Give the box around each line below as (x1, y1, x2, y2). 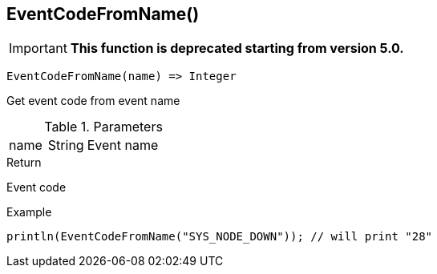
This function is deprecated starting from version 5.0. (70, 40, 404, 57)
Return (6, 155, 42, 170)
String (47, 137, 84, 154)
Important (9, 40, 67, 57)
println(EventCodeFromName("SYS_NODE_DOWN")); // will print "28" (6, 230, 433, 244)
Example (6, 205, 52, 220)
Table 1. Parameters (44, 119, 163, 135)
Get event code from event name (6, 94, 180, 108)
